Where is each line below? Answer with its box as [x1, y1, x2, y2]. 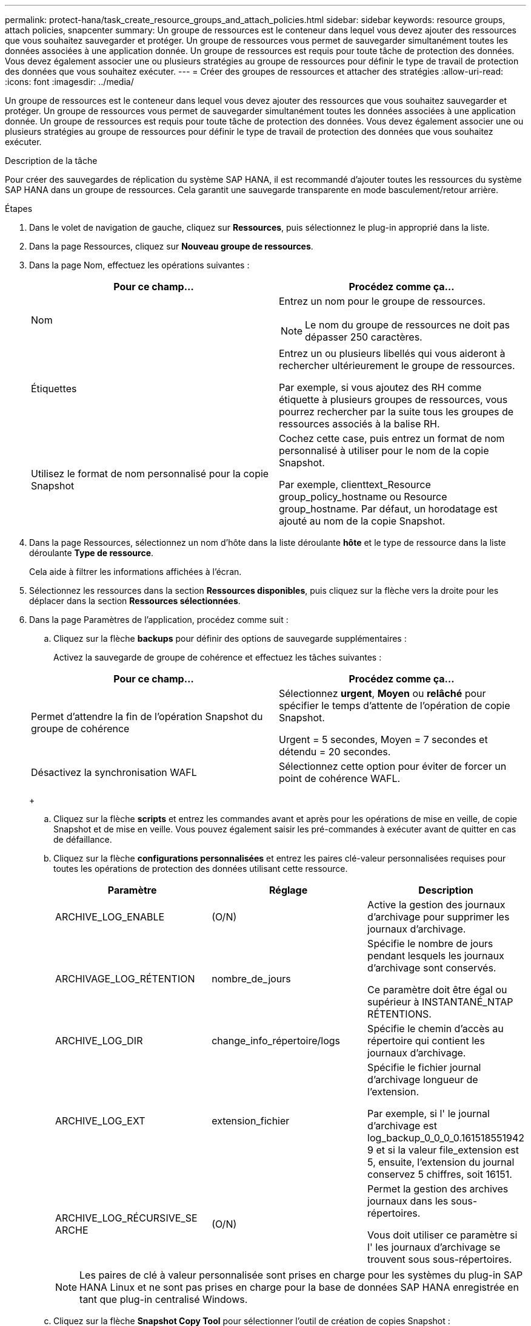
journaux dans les [367, 1195, 449, 1207]
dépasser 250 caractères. [305, 331, 422, 343]
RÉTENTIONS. [367, 1008, 432, 1020]
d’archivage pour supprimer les [367, 911, 510, 923]
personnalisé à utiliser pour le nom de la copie [279, 444, 489, 457]
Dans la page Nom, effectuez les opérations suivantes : [29, 260, 250, 270]
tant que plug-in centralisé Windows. [79, 1293, 248, 1305]
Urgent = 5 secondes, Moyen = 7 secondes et [279, 733, 488, 746]
